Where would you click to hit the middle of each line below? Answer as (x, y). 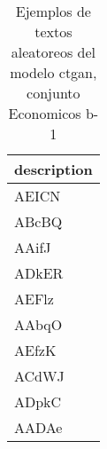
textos (53, 32)
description (53, 169)
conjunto (53, 93)
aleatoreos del (53, 52)
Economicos (45, 113)
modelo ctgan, (53, 72)
